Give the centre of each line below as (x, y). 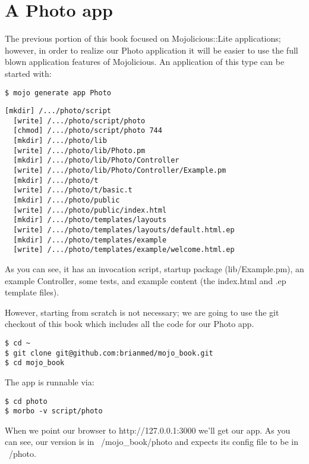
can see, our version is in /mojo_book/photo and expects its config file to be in (152, 442)
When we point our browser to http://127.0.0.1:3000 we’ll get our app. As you (148, 430)
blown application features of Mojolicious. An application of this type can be (145, 62)
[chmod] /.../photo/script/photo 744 (88, 131)
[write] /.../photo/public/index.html (90, 210)
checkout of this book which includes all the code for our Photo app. (130, 324)
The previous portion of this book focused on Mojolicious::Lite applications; (143, 38)
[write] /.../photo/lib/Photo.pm (79, 150)
